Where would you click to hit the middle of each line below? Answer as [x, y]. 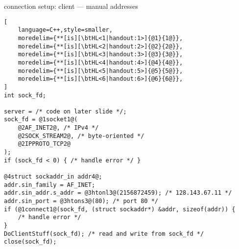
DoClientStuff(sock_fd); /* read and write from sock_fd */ [104, 234]
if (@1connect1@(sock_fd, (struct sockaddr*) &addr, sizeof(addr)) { [120, 209]
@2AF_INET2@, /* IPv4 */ [58, 128]
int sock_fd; [25, 95]
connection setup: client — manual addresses [71, 6]
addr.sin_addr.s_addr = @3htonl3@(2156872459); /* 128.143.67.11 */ [118, 193]
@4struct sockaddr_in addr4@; [53, 177]
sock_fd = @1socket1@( [41, 120]
